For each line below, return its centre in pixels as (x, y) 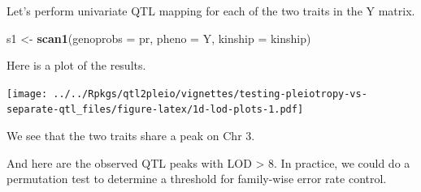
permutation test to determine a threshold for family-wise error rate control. (197, 179)
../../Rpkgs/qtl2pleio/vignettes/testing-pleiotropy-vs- (210, 94)
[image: (27, 94)
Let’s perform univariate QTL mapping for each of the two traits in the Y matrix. (211, 11)
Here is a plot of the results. (76, 65)
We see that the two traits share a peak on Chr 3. (131, 136)
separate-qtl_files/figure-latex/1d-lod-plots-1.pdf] (155, 110)
